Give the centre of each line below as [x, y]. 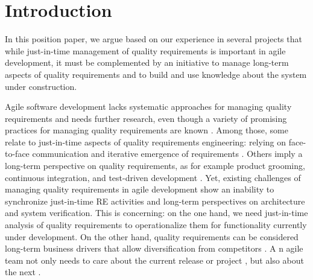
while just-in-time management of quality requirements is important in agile [145, 50]
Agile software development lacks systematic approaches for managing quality [148, 107]
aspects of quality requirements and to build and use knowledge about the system [156, 74]
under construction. [41, 86]
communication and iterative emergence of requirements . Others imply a [167, 154]
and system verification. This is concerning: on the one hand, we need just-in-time [156, 213]
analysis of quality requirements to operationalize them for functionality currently [156, 225]
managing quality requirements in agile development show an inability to [140, 189]
